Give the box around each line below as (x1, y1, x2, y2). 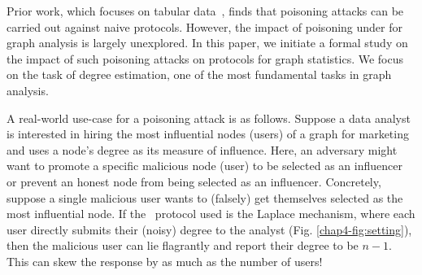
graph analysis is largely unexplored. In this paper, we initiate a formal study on (7, 34, 408, 51)
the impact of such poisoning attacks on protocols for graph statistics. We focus (7, 50, 404, 67)
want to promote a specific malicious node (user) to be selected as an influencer (7, 157, 402, 174)
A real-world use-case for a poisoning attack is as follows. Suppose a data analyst (7, 109, 411, 126)
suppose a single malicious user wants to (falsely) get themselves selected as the (7, 189, 403, 206)
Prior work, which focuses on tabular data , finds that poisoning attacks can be (7, 2, 404, 19)
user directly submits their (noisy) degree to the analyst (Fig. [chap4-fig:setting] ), (7, 220, 412, 238)
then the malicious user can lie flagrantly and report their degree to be (7, 237, 359, 254)
